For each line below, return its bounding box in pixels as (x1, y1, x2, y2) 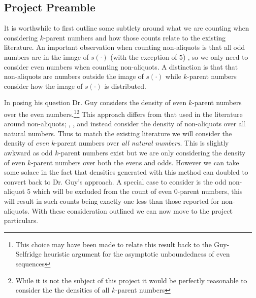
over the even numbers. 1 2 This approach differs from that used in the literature (4, 107, 243, 119)
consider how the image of (4, 80, 83, 91)
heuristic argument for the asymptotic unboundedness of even (44, 249, 230, 259)
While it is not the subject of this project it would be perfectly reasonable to (15, 275, 247, 285)
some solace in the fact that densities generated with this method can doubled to (4, 167, 248, 177)
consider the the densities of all (15, 285, 110, 295)
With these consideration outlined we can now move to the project (32, 205, 233, 216)
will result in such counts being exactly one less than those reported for (4, 195, 220, 206)
